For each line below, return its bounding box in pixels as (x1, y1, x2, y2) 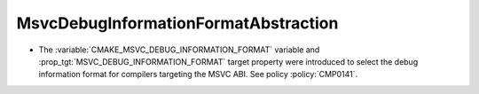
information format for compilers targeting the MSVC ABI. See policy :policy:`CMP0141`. (38, 69, 358, 80)
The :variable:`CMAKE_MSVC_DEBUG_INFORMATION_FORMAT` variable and (38, 44, 320, 55)
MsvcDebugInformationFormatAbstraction (16, 13, 339, 33)
